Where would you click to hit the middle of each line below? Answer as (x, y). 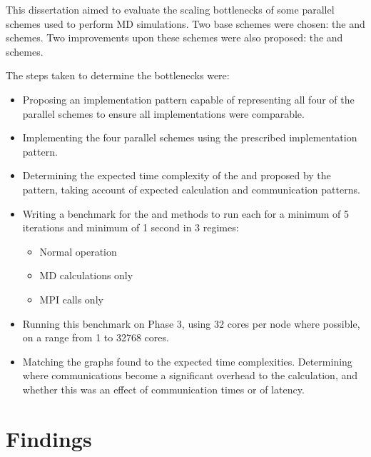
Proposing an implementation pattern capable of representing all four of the (188, 99)
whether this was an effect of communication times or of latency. (163, 389)
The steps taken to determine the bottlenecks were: (118, 75)
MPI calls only (71, 299)
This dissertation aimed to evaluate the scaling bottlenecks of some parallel (170, 9)
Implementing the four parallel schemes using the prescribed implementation (190, 137)
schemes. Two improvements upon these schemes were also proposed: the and (174, 37)
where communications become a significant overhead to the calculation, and (190, 375)
